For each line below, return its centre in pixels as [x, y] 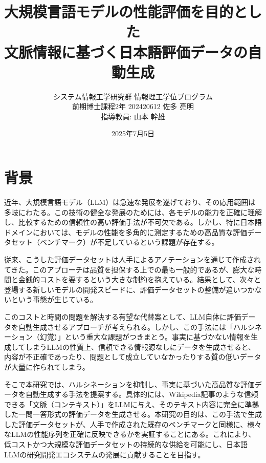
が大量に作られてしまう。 [47, 366]
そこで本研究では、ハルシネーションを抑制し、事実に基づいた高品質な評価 [129, 384]
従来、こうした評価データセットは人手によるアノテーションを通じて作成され [133, 259]
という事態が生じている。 [54, 299]
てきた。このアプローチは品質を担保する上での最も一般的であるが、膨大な [129, 269]
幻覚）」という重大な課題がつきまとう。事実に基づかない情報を [145, 337]
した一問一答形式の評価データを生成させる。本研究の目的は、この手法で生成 [133, 414]
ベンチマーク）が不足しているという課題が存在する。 [129, 242]
